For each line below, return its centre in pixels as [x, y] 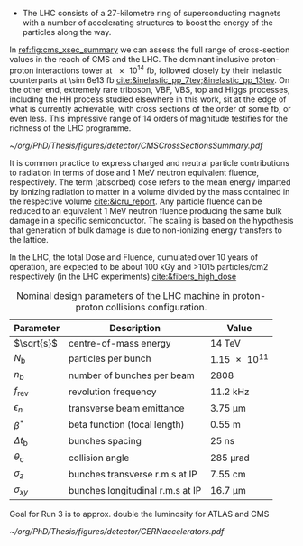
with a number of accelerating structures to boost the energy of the [147, 23]
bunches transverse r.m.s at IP [133, 474]
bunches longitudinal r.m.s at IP [135, 491]
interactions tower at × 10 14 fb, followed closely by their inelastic [159, 69]
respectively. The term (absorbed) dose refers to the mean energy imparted [150, 182]
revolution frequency [112, 392]
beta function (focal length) [126, 425]
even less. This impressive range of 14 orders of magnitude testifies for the [149, 118]
